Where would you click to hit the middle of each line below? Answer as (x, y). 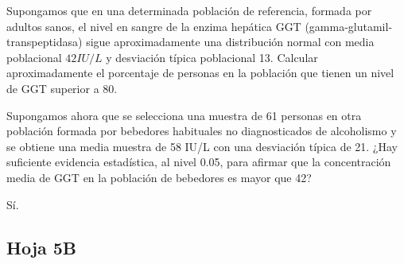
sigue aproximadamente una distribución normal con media (230, 42)
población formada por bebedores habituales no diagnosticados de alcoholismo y (202, 131)
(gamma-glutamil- (349, 26)
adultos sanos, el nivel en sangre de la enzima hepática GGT (154, 26)
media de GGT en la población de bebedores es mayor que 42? (159, 177)
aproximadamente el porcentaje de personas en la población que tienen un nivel (200, 73)
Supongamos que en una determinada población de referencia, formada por (189, 10)
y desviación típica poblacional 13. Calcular (212, 57)
